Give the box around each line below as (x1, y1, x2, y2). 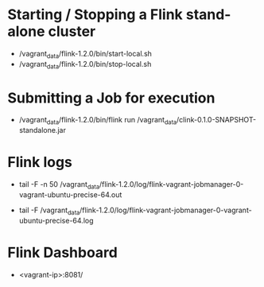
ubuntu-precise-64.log (18, 215, 94, 225)
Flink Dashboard (7, 243, 118, 262)
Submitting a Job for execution (7, 89, 215, 107)
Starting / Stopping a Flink (7, 6, 184, 24)
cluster (48, 22, 96, 41)
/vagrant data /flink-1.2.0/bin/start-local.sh (18, 48, 153, 60)
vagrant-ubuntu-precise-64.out (18, 190, 122, 200)
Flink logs (7, 153, 73, 172)
